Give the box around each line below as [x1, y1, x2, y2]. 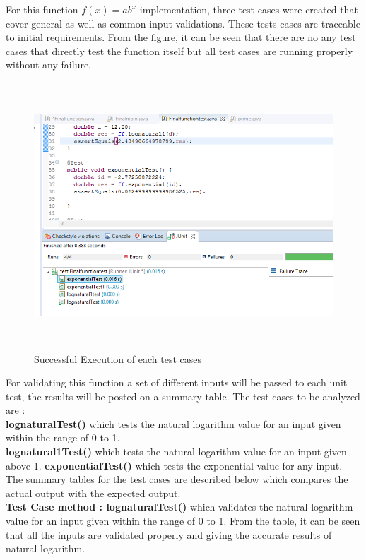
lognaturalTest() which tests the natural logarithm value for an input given [6, 416, 341, 431]
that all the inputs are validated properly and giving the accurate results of [6, 527, 332, 542]
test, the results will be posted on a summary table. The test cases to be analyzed [6, 388, 360, 403]
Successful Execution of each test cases [34, 351, 201, 366]
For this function [6, 2, 78, 16]
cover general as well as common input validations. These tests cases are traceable [6, 16, 360, 30]
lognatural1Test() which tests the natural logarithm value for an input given [6, 444, 347, 459]
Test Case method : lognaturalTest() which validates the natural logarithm [6, 499, 353, 514]
